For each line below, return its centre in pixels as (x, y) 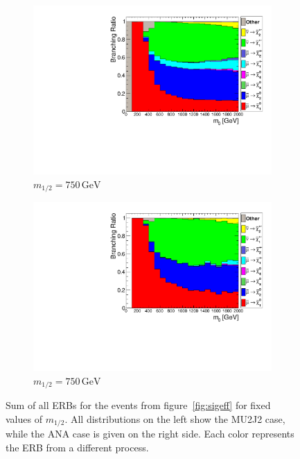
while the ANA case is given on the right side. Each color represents (150, 434)
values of (24, 418)
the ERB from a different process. (77, 447)
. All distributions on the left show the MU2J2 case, (175, 418)
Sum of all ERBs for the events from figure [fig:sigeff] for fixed (138, 405)
